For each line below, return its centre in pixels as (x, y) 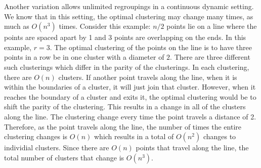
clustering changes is (36, 136)
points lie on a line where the (212, 26)
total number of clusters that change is (64, 157)
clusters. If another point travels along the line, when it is (148, 77)
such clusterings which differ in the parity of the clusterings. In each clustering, (127, 67)
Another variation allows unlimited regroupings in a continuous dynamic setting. (129, 6)
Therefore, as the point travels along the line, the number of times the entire (123, 126)
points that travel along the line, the (192, 148)
